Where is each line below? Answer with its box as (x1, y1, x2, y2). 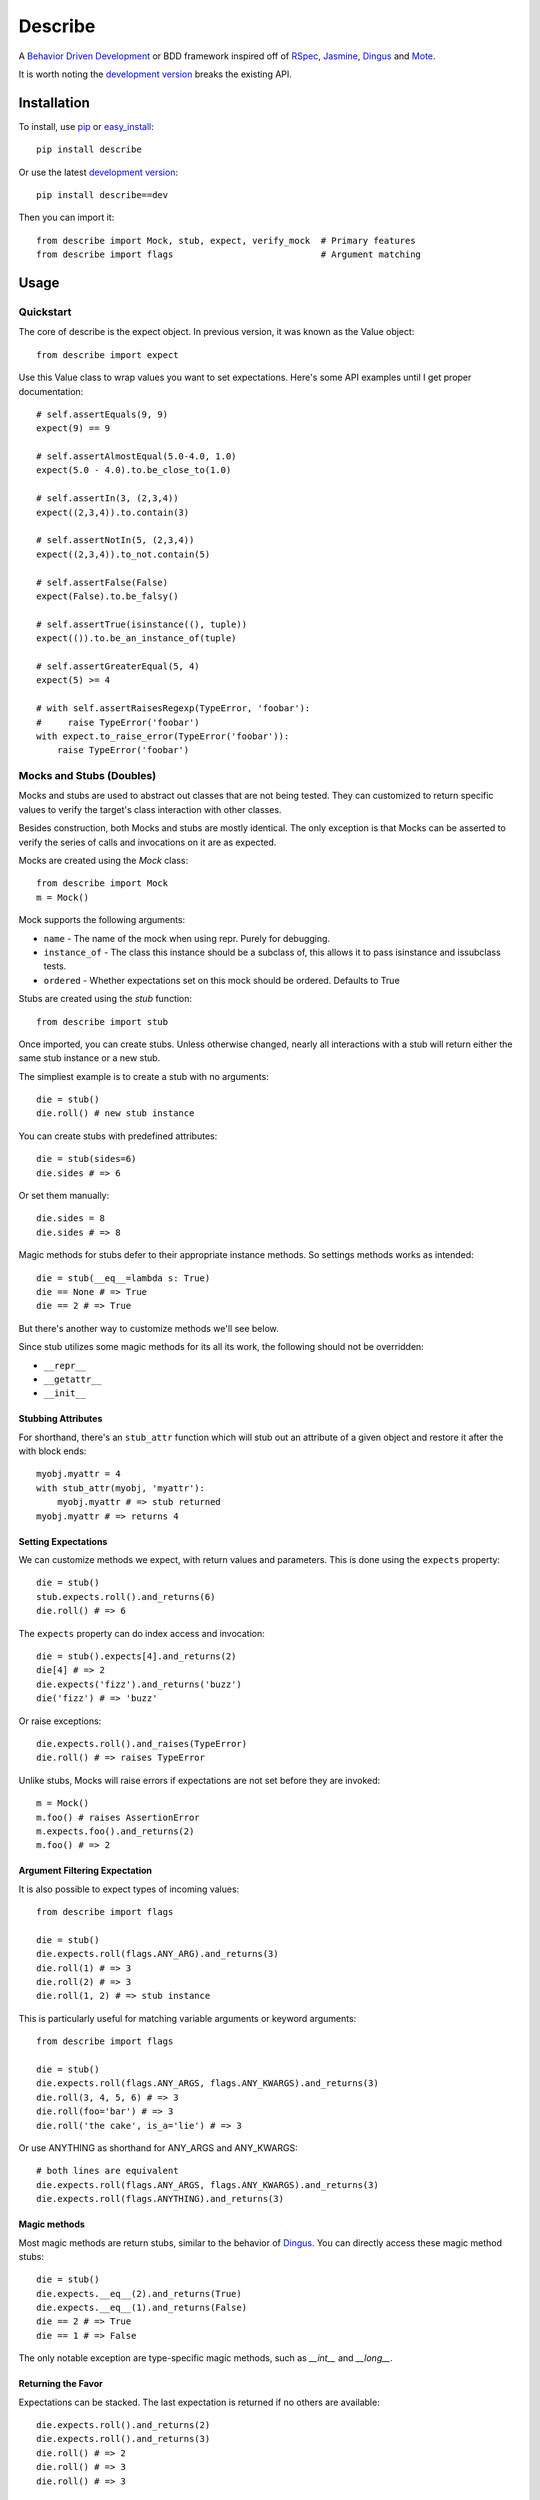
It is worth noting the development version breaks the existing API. (18, 68, 292, 80)
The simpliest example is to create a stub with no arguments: (18, 1070, 269, 1082)
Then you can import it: (18, 211, 115, 224)
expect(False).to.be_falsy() (36, 590, 179, 602)
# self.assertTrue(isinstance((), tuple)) (36, 618, 248, 630)
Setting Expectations (18, 1535, 108, 1547)
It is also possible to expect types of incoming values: (18, 1883, 240, 1895)
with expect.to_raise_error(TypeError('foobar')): (36, 730, 290, 742)
